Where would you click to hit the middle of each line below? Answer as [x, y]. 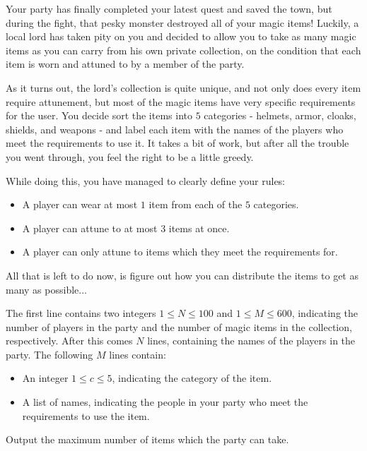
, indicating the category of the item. [192, 378]
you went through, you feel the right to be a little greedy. [130, 156]
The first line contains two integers [81, 313]
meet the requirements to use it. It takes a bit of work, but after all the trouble [177, 143]
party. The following [49, 354]
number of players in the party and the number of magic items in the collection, [179, 326]
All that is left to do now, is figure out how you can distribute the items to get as [182, 275]
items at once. [199, 228]
